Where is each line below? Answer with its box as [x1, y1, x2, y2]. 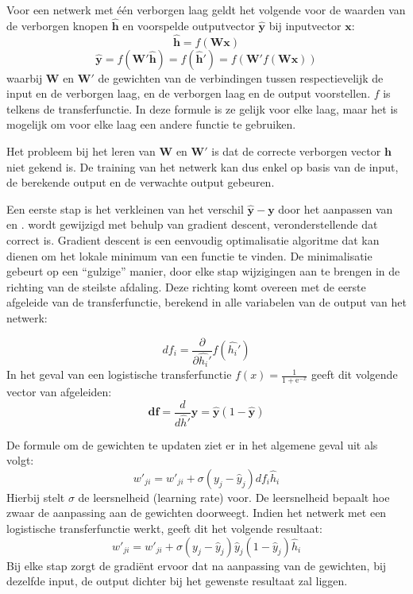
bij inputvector [268, 17, 342, 33]
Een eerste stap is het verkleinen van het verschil [6, 200, 244, 217]
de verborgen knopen [6, 17, 109, 33]
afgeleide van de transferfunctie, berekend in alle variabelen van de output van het [6, 294, 407, 310]
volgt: [6, 452, 34, 469]
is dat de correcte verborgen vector [211, 143, 381, 159]
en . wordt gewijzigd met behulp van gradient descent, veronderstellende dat [6, 216, 378, 233]
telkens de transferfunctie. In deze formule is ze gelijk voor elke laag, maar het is [6, 100, 398, 117]
